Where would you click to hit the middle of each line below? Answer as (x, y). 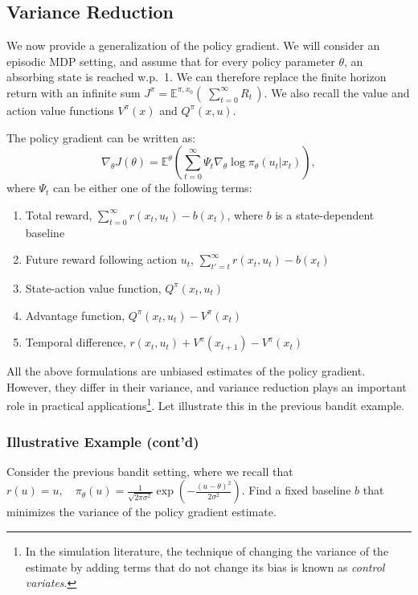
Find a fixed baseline (300, 490)
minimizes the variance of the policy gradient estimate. (141, 512)
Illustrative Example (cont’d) (103, 441)
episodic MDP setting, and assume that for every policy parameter (171, 61)
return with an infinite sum (74, 92)
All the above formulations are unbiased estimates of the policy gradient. (186, 371)
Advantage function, (75, 315)
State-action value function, (93, 287)
